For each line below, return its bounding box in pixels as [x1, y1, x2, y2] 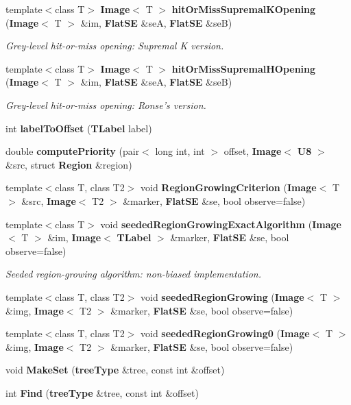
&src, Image [21, 193, 76, 208]
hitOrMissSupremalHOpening [171, 61, 316, 75]
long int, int [155, 144, 205, 158]
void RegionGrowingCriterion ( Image [141, 180, 317, 195]
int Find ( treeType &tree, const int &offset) [5, 385, 199, 400]
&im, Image [47, 230, 101, 245]
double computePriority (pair [5, 144, 140, 158]
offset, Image [223, 144, 282, 158]
